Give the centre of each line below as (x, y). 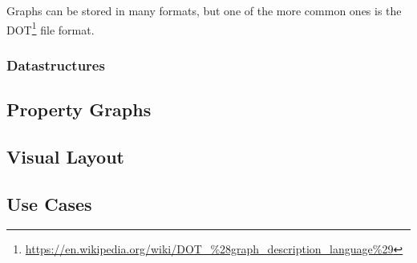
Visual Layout (65, 156)
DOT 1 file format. (51, 28)
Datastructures (56, 65)
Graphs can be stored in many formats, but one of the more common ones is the (204, 10)
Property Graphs (79, 109)
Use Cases (49, 203)
